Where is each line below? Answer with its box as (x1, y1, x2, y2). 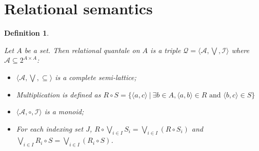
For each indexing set (16, 123, 84, 134)
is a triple (150, 44, 181, 55)
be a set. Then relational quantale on (24, 44, 140, 55)
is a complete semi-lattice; (55, 71, 136, 82)
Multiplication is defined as (16, 89, 101, 99)
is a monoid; (44, 106, 84, 117)
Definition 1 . (4, 28, 49, 38)
